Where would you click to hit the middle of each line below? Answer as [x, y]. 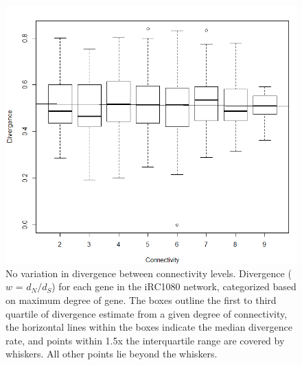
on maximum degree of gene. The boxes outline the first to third [141, 300]
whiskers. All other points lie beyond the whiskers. [112, 354]
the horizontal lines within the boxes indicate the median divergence [149, 327]
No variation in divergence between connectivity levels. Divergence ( [149, 273]
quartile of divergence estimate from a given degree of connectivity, [147, 313]
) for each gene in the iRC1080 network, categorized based [174, 286]
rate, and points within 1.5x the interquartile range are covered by [145, 340]
